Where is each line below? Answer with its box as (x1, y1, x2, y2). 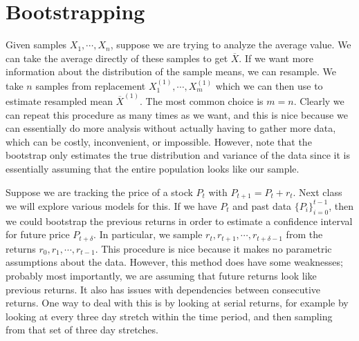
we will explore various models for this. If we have (6, 198, 217, 213)
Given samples (6, 37, 67, 52)
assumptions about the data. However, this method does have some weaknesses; (6, 255, 343, 269)
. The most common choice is (140, 93, 264, 108)
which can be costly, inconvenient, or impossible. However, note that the (6, 134, 312, 148)
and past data (232, 198, 292, 213)
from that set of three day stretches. (6, 322, 158, 337)
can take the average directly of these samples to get (6, 50, 228, 65)
